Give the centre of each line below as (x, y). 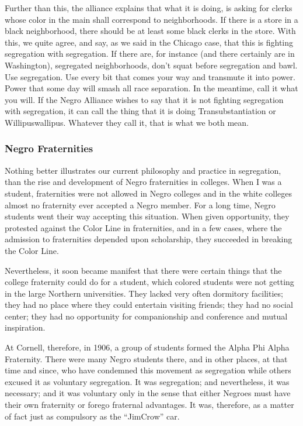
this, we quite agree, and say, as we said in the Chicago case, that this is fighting (149, 42)
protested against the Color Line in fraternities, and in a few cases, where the (143, 227)
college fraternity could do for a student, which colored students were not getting (149, 282)
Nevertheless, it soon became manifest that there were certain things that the (143, 270)
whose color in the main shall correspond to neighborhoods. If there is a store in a (151, 19)
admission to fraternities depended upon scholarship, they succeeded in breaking (149, 239)
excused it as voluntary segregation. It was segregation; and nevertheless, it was (147, 381)
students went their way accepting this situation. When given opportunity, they (147, 216)
